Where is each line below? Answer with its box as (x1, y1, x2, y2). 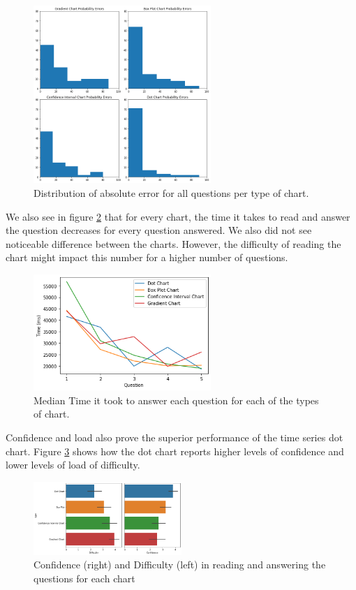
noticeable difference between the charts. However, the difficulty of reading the (6, 236, 341, 251)
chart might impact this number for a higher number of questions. (6, 250, 288, 265)
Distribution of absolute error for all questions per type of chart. (34, 185, 309, 200)
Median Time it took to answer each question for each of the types (34, 392, 319, 407)
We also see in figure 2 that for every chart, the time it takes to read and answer (6, 209, 350, 223)
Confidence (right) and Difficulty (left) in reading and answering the (34, 557, 326, 572)
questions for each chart (34, 570, 135, 585)
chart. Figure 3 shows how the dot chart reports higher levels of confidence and (6, 443, 344, 458)
